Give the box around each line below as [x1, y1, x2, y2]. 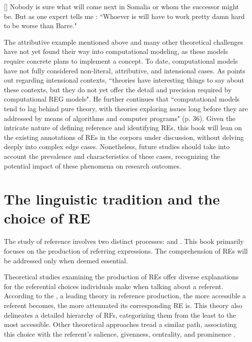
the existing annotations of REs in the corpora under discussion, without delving [4, 132, 244, 142]
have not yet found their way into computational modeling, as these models [4, 46, 228, 56]
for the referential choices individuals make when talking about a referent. [4, 281, 223, 291]
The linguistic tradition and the [4, 189, 220, 209]
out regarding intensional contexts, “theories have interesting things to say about [4, 75, 244, 85]
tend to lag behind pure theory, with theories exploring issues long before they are [4, 103, 248, 113]
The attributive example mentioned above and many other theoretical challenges [4, 36, 243, 47]
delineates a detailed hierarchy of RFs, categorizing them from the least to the [4, 309, 236, 320]
